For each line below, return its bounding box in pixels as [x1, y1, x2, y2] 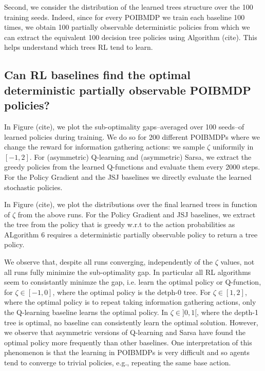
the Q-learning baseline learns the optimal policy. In [4, 307, 168, 318]
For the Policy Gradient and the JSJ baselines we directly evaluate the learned [4, 171, 252, 182]
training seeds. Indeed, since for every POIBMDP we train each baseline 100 [4, 11, 245, 22]
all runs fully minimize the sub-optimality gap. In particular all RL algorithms [4, 266, 251, 277]
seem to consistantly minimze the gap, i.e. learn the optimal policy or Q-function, [4, 276, 261, 287]
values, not [220, 256, 255, 267]
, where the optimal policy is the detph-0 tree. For [52, 286, 211, 297]
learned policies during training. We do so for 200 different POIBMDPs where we [4, 131, 260, 142]
